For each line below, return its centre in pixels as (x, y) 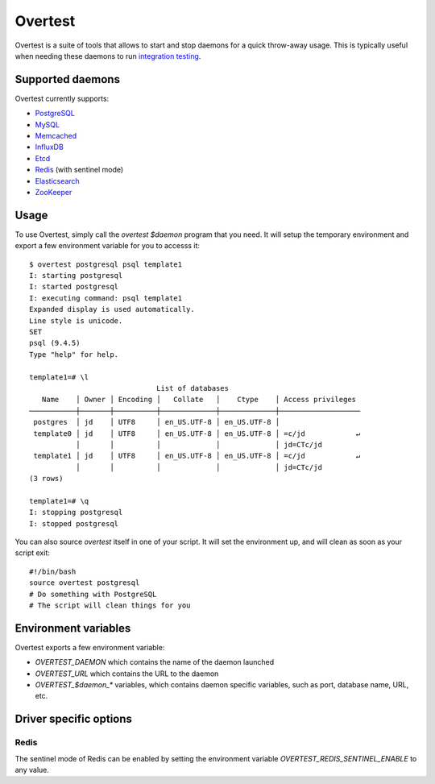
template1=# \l (59, 377)
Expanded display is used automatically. (112, 309)
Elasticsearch (57, 180)
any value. (32, 770)
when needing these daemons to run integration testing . (108, 56)
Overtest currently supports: (62, 98)
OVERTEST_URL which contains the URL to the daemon (127, 674)
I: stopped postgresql (74, 523)
